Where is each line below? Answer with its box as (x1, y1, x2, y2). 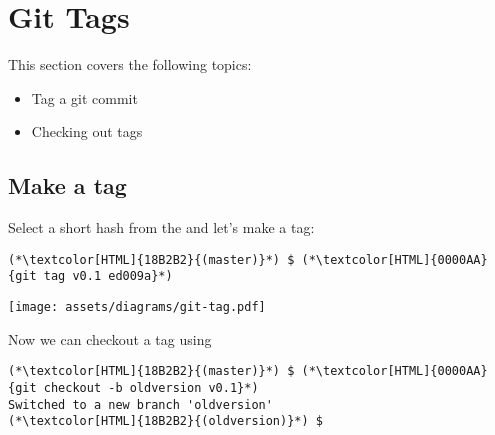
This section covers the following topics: (8, 54, 252, 75)
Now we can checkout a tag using (8, 328, 212, 349)
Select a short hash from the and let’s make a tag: (8, 217, 315, 238)
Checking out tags (31, 121, 143, 142)
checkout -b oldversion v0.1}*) (43, 380, 259, 395)
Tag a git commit (31, 87, 138, 108)
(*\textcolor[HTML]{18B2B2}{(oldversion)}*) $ (8, 414, 323, 429)
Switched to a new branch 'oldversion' (8, 397, 273, 412)
